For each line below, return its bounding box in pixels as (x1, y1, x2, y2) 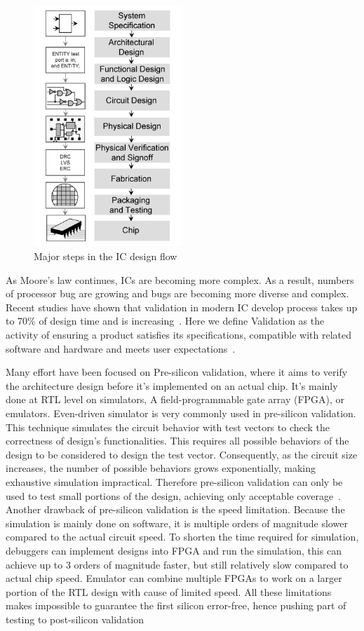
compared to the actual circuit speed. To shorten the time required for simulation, (6, 529, 359, 544)
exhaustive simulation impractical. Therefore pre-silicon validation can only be (6, 474, 343, 489)
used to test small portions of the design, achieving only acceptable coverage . (6, 488, 342, 503)
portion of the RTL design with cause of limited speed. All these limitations (6, 584, 332, 599)
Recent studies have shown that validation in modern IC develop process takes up (6, 299, 358, 314)
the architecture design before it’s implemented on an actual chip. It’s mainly (6, 378, 338, 393)
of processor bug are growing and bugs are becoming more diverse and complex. (6, 286, 349, 301)
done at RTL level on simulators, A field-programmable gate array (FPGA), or (6, 392, 345, 407)
